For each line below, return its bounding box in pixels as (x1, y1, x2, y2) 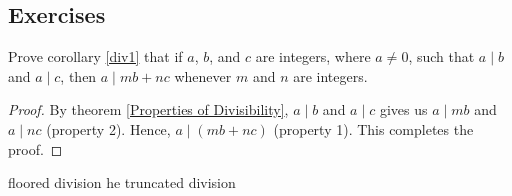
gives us (379, 99, 428, 120)
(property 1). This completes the (273, 118, 474, 139)
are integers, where (255, 46, 371, 67)
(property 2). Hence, (46, 118, 171, 139)
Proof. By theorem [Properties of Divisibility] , (8, 99, 289, 120)
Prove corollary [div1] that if (8, 46, 183, 67)
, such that (408, 46, 475, 67)
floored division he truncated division (8, 172, 236, 193)
